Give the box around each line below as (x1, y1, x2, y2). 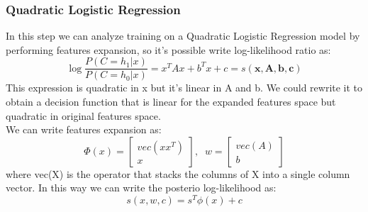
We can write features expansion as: (6, 122, 162, 137)
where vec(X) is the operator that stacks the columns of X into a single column (6, 166, 350, 181)
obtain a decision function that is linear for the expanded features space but (6, 94, 336, 109)
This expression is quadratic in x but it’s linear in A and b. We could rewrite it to (6, 80, 363, 95)
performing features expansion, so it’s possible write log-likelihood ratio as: (6, 42, 331, 57)
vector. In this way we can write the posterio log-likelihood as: (6, 180, 277, 195)
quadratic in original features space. (6, 108, 161, 123)
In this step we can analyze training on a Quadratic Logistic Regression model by (6, 28, 360, 43)
